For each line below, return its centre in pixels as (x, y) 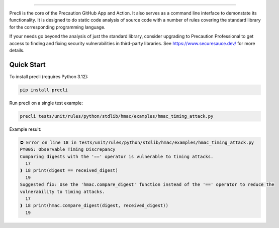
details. (17, 50)
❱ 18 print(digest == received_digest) (69, 171)
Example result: (25, 129)
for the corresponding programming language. (57, 27)
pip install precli (44, 90)
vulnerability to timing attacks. (62, 191)
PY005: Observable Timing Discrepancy (68, 150)
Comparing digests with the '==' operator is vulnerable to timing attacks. (117, 156)
